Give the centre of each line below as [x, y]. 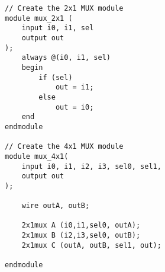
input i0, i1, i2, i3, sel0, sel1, [91, 166]
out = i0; [75, 107]
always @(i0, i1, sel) [66, 58]
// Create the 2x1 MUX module [64, 8]
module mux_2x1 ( [39, 18]
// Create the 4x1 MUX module [64, 147]
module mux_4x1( [37, 156]
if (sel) [56, 77]
